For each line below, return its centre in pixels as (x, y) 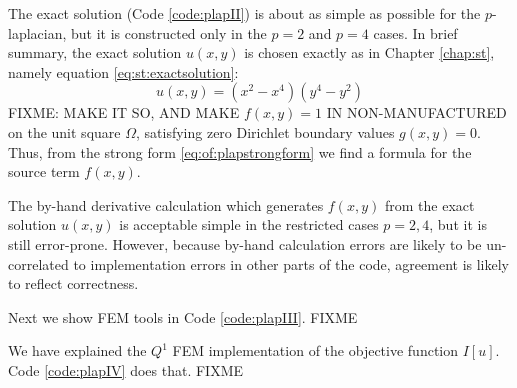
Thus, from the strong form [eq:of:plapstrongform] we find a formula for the (240, 151)
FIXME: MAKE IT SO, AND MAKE (124, 112)
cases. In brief (415, 32)
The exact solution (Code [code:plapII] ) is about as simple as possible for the (244, 13)
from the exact (429, 204)
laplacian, (37, 32)
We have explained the (77, 350)
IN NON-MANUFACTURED (416, 112)
